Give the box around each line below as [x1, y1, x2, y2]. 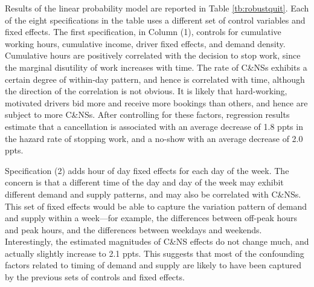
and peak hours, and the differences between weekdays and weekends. [5, 223, 262, 236]
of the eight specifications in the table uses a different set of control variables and [5, 13, 306, 26]
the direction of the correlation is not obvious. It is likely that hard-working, [5, 85, 287, 97]
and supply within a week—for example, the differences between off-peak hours [5, 211, 298, 224]
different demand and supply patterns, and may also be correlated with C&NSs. [5, 187, 301, 200]
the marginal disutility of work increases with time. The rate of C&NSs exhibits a [5, 60, 307, 73]
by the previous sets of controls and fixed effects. [5, 271, 185, 283]
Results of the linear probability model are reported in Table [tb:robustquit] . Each [5, 2, 309, 14]
